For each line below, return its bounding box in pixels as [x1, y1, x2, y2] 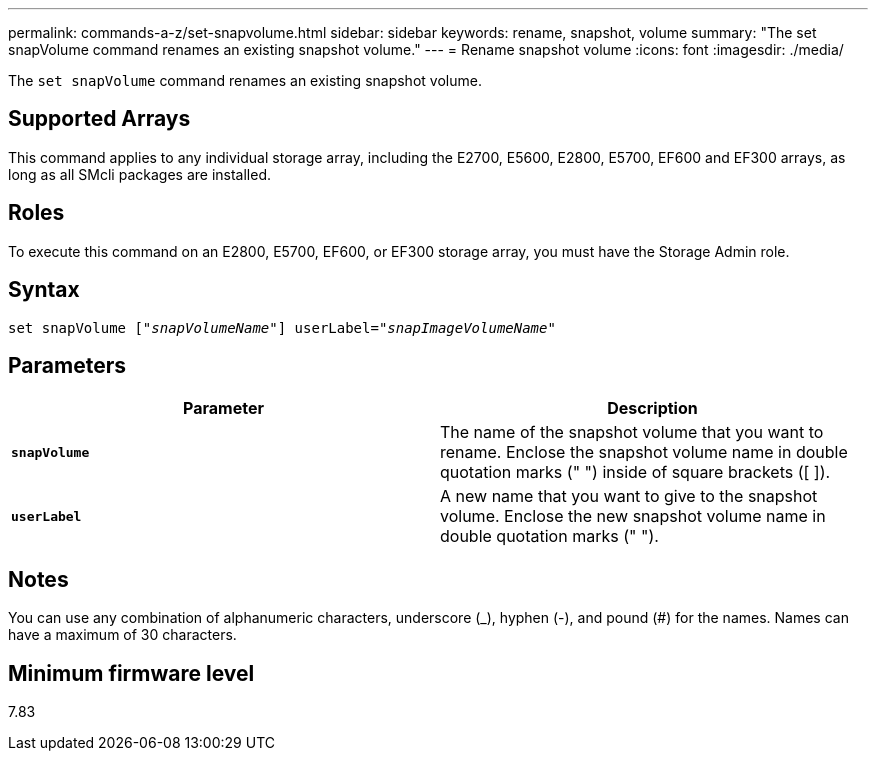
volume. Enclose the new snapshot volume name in [440, 506, 826, 527]
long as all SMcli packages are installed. [8, 165, 271, 183]
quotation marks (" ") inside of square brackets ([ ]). [440, 462, 831, 483]
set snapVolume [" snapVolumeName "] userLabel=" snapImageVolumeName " [8, 319, 556, 336]
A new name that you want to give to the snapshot [440, 486, 818, 507]
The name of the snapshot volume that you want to [440, 422, 824, 443]
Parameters [8, 352, 126, 378]
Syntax [8, 277, 80, 303]
